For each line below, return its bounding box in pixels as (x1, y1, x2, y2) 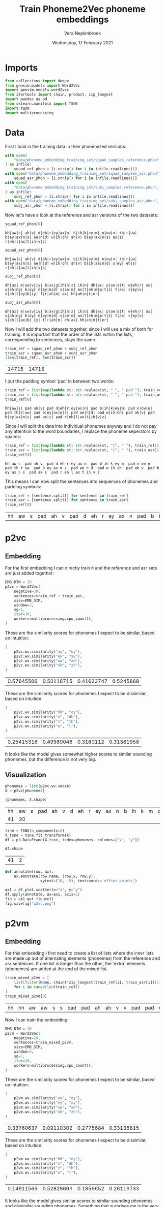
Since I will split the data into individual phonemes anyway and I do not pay (5, 423, 157, 429)
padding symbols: (5, 483, 42, 489)
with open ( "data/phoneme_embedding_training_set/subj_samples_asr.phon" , (5, 198, 160, 204)
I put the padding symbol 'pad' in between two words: (5, 378, 114, 384)
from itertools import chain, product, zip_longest (5, 92, 113, 97)
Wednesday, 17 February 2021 (52, 39, 113, 45)
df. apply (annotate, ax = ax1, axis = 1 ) (5, 892, 80, 897)
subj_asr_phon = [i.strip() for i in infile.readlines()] (14, 203, 135, 208)
